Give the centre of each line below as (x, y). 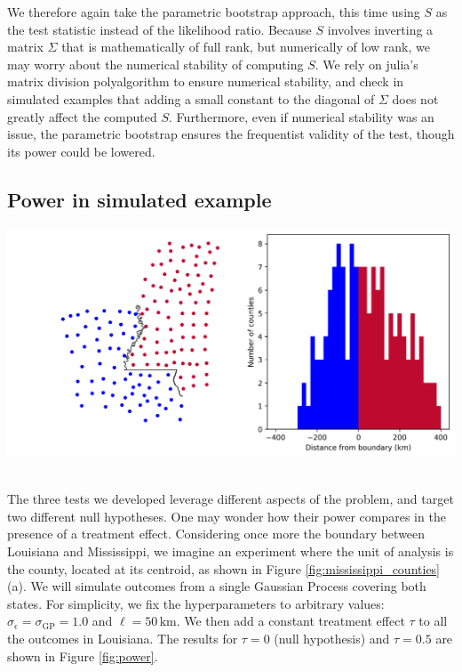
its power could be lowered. (81, 151)
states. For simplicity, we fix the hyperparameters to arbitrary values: (196, 603)
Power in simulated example (139, 199)
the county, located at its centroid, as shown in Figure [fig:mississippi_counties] (224, 568)
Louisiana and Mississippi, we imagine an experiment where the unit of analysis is (231, 551)
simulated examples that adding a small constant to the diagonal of (191, 98)
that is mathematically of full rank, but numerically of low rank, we (246, 47)
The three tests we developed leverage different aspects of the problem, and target (231, 499)
